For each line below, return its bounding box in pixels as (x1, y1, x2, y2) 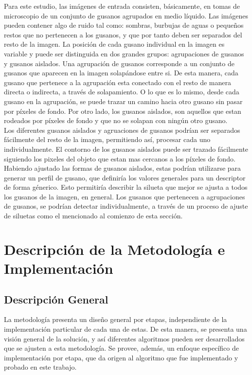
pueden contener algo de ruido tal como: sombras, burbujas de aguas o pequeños (4, 20, 244, 30)
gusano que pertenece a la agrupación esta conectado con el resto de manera (4, 77, 231, 87)
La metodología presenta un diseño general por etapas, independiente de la (4, 314, 227, 324)
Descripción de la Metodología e (4, 239, 225, 259)
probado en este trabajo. (4, 362, 77, 372)
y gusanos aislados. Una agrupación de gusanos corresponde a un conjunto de (4, 58, 234, 68)
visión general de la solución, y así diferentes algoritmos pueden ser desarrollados (4, 333, 245, 343)
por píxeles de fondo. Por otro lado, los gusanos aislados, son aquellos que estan (4, 106, 241, 116)
